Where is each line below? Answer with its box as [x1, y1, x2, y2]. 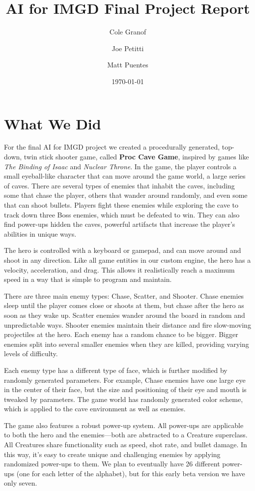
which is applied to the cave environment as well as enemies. [4, 403, 186, 414]
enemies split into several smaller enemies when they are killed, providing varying [4, 338, 249, 349]
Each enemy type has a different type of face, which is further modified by [4, 365, 227, 375]
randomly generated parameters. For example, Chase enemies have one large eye [4, 374, 246, 385]
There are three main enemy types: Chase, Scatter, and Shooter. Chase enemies [4, 290, 244, 301]
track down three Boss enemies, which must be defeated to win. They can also [4, 209, 240, 219]
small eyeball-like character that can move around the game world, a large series [4, 171, 246, 181]
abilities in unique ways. [4, 228, 77, 239]
